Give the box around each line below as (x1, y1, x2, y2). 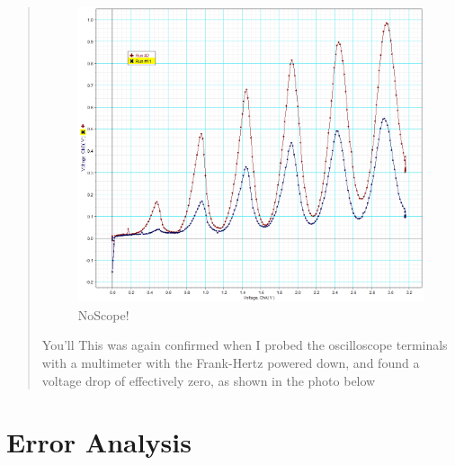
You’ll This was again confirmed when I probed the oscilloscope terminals (41, 335, 448, 354)
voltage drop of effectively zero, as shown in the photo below (41, 371, 376, 389)
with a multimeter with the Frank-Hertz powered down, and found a (41, 353, 420, 372)
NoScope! (77, 305, 129, 324)
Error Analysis (6, 424, 192, 461)
